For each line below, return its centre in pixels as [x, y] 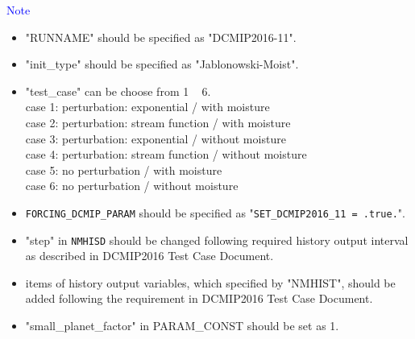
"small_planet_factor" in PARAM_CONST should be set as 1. [182, 326]
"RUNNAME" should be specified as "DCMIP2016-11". [161, 37]
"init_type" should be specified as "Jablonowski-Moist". [162, 64]
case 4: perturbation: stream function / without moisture [166, 154]
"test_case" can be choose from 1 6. [118, 91]
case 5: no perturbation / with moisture [124, 169]
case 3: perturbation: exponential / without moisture [156, 138]
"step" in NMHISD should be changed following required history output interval [217, 240]
